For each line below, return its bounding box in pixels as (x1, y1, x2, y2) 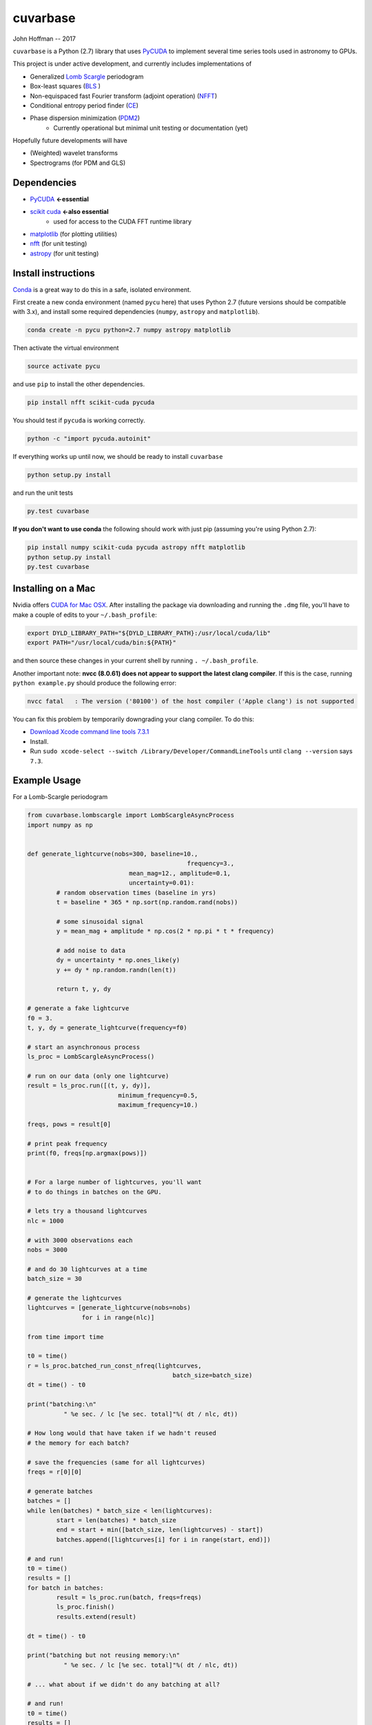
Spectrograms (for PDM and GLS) (30, 159, 126, 167)
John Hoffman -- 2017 (12, 34, 76, 43)
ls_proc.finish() (56, 1603, 115, 1611)
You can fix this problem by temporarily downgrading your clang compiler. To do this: (12, 715, 255, 723)
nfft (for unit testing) (30, 239, 87, 248)
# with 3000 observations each (27, 1236, 134, 1244)
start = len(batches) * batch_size (56, 1516, 177, 1524)
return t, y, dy (56, 985, 112, 993)
